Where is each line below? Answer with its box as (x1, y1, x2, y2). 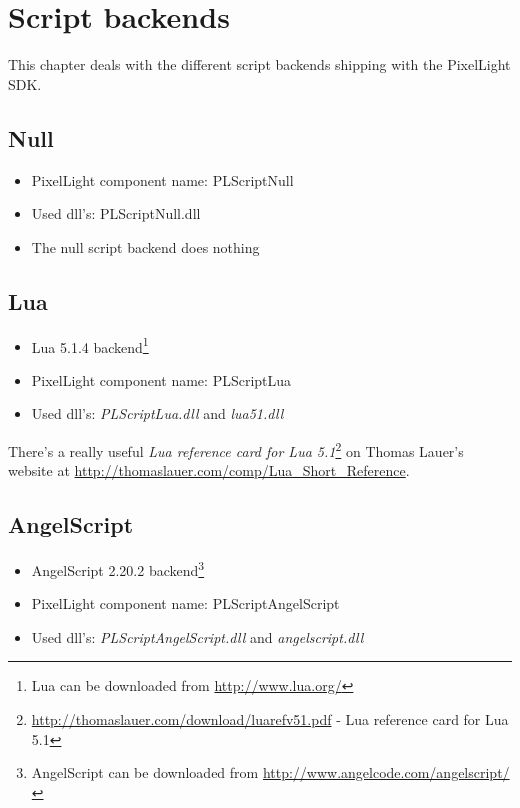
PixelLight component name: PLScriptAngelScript (31, 593, 340, 614)
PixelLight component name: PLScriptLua (31, 369, 292, 390)
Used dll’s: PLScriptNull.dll (31, 203, 201, 224)
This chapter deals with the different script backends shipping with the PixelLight (8, 54, 511, 75)
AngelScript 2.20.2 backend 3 (31, 556, 205, 580)
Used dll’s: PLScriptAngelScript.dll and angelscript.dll (31, 626, 364, 647)
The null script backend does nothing (31, 236, 260, 257)
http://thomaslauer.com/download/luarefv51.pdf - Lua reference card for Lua (31, 709, 509, 730)
